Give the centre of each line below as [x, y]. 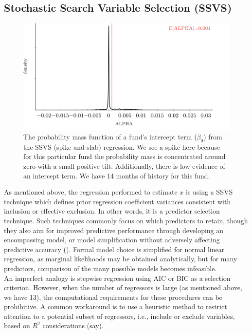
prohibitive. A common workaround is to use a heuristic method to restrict [116, 306]
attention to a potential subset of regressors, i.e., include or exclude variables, [119, 316]
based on [17, 325]
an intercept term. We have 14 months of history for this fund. [117, 175]
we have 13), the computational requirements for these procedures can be [113, 297]
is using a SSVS [209, 192]
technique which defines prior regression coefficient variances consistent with [117, 201]
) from [213, 137]
